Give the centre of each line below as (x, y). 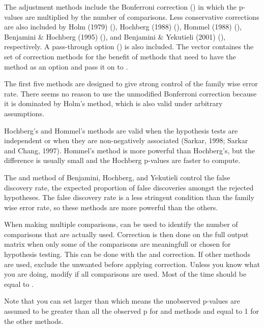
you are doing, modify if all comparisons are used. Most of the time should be (125, 274)
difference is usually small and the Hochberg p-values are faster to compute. (122, 160)
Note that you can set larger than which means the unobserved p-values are (122, 301)
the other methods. (34, 321)
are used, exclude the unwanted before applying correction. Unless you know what (132, 264)
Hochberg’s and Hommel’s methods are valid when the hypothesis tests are (121, 130)
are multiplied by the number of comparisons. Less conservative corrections (142, 17)
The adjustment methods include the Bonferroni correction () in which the (121, 7)
